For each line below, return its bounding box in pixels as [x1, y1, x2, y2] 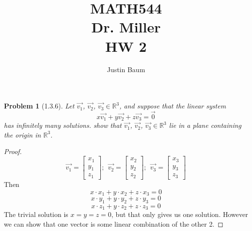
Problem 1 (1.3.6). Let [4, 101, 75, 111]
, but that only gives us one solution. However [111, 209, 248, 219]
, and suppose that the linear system [119, 101, 226, 111]
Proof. [4, 146, 22, 156]
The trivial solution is [4, 209, 68, 219]
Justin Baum [107, 64, 145, 74]
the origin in [4, 129, 41, 139]
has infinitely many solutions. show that [4, 120, 122, 130]
